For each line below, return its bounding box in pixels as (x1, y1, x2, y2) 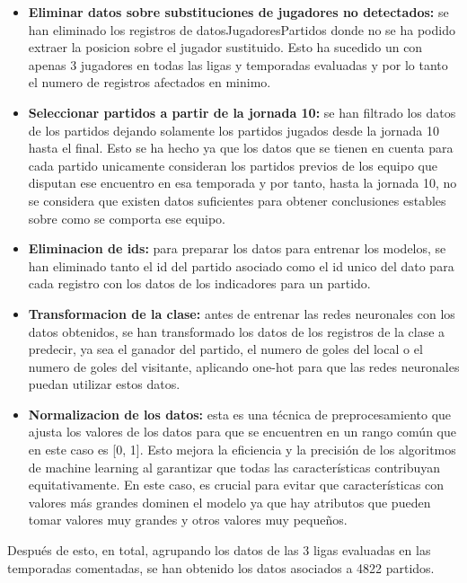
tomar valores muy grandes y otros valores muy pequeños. (28, 510, 348, 529)
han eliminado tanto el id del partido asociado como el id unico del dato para (28, 256, 454, 275)
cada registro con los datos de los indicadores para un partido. (28, 274, 371, 293)
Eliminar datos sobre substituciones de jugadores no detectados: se (28, 3, 449, 21)
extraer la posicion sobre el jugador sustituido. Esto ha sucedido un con (28, 38, 423, 57)
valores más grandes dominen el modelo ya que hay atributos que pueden (28, 492, 431, 511)
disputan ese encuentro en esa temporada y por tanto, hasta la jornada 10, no (28, 173, 457, 192)
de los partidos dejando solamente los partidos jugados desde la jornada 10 (28, 120, 440, 139)
